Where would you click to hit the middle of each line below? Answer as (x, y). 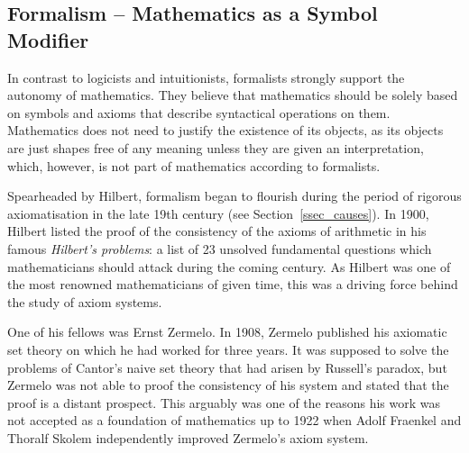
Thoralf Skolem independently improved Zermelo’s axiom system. (188, 437)
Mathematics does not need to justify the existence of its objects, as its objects (225, 130)
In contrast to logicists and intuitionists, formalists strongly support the (206, 77)
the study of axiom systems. (85, 301)
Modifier (48, 39)
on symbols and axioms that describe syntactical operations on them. (199, 112)
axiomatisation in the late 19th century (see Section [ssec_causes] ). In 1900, (218, 213)
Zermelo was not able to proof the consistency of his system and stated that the (228, 385)
